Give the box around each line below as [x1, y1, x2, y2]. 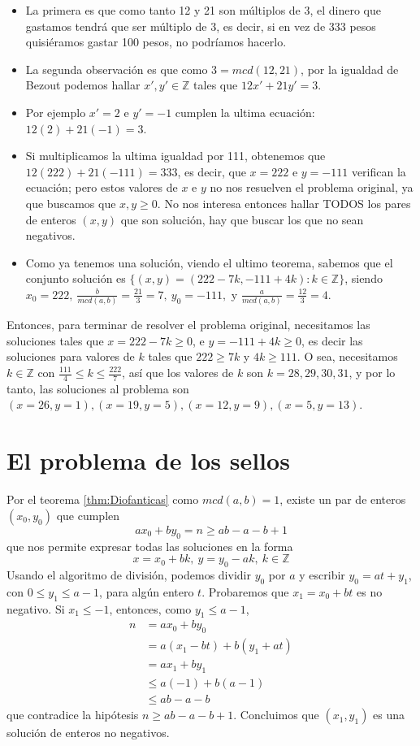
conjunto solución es [25, 270, 126, 287]
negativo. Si [6, 600, 65, 617]
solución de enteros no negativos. [6, 724, 170, 741]
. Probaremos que [201, 583, 289, 600]
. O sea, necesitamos [297, 348, 398, 365]
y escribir [299, 566, 345, 583]
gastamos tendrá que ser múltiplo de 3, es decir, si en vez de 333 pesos [25, 17, 376, 34]
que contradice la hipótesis [6, 706, 139, 723]
